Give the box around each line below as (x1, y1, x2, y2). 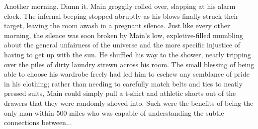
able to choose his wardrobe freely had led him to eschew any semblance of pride (4, 69, 250, 79)
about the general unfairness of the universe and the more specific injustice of (4, 40, 240, 50)
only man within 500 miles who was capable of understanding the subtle (4, 107, 224, 118)
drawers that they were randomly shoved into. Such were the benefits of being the (4, 97, 254, 108)
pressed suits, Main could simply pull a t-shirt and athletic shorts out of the (4, 88, 236, 98)
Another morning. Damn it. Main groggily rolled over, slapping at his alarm (4, 1, 236, 11)
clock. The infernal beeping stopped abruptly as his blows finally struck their (4, 10, 239, 21)
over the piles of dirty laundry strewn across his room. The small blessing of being (4, 59, 255, 69)
